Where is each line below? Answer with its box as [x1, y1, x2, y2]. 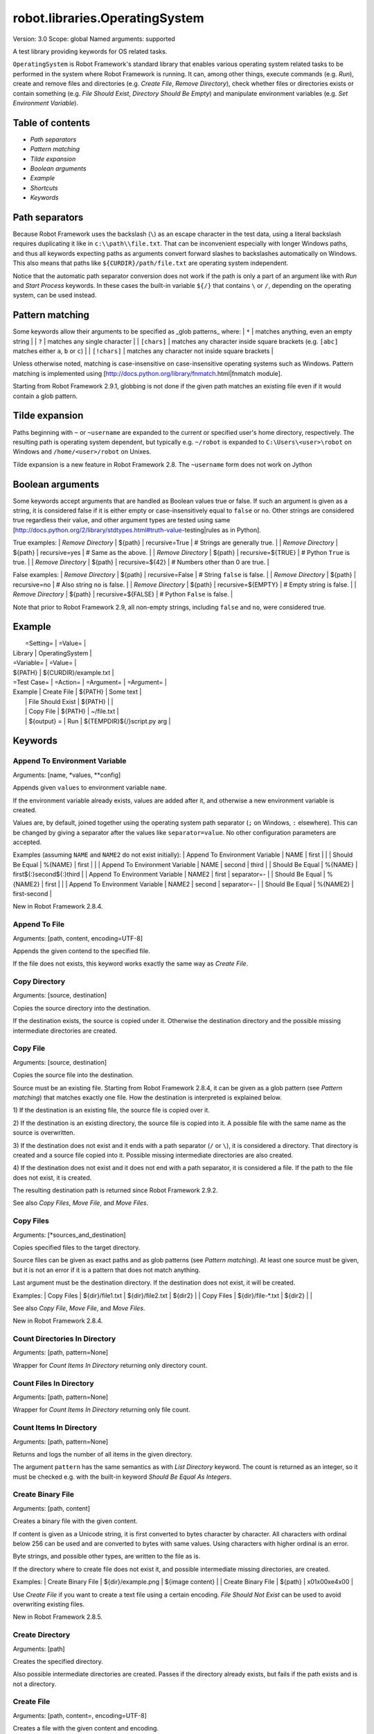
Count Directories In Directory [12, 1334, 116, 1344]
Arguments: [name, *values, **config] [12, 771, 121, 779]
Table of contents [12, 117, 90, 128]
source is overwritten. [12, 1128, 75, 1137]
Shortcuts [30, 184, 58, 192]
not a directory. [12, 1679, 57, 1688]
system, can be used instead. [12, 291, 97, 300]
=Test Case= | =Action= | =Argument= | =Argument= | [12, 678, 168, 686]
